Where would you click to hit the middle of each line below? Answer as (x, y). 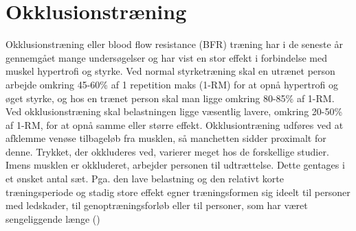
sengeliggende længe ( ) (53, 218)
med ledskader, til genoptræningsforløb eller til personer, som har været (157, 205)
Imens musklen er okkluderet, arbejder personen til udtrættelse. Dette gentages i (175, 165)
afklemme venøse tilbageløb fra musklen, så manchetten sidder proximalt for (166, 138)
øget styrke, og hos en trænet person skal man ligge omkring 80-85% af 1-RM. (170, 98)
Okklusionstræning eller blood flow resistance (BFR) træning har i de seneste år (174, 44)
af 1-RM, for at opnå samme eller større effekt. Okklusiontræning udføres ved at (175, 124)
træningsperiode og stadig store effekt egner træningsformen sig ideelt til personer (178, 192)
